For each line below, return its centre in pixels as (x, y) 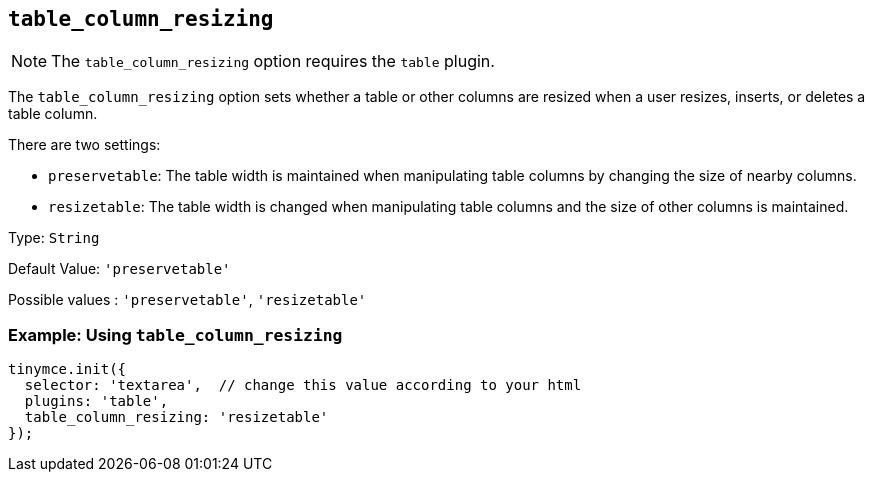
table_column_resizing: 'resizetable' (176, 417)
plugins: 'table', (96, 401)
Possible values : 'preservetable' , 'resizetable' (187, 300)
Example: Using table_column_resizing (175, 334)
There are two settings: (84, 145)
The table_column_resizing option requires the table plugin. (273, 61)
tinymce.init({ (67, 369)
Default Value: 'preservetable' (119, 269)
